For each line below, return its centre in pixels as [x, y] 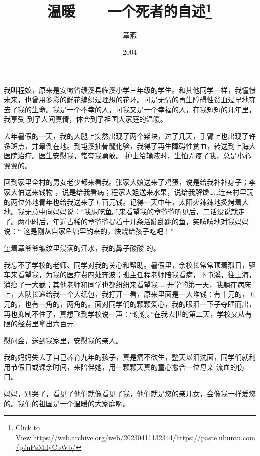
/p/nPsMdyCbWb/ [46, 447]
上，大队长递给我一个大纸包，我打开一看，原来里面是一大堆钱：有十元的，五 [130, 294]
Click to [28, 428]
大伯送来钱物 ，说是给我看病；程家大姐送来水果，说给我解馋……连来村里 [129, 192]
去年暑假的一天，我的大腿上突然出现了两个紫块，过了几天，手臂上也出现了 [126, 136]
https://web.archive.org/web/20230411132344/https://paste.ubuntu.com [144, 437]
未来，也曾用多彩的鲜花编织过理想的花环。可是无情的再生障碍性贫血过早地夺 [130, 100]
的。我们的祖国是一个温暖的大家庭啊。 [67, 403]
